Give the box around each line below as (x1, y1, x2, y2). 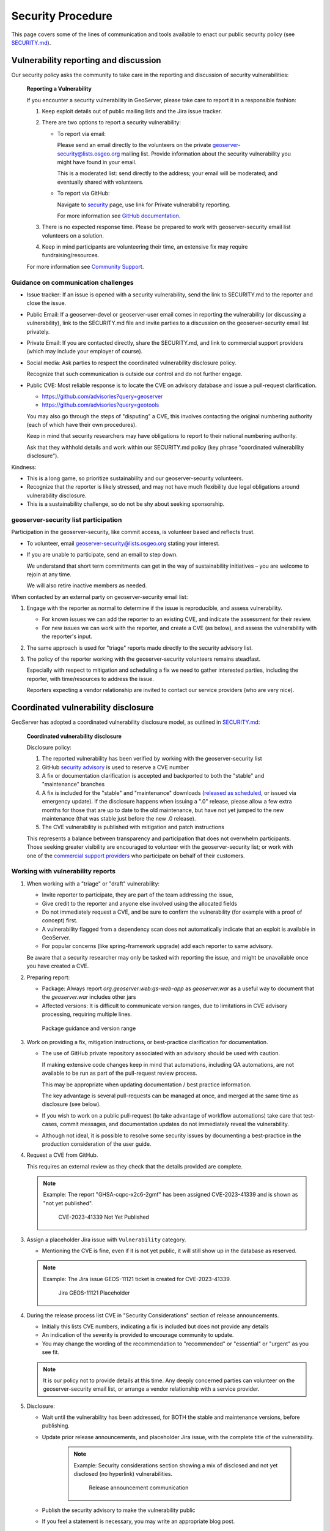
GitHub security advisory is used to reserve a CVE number (42, 763, 189, 771)
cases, (42, 1121, 59, 1128)
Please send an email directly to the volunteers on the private (57, 141, 211, 149)
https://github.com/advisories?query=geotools (42, 401, 159, 408)
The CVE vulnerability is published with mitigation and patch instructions (42, 824, 224, 831)
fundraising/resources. (42, 252, 100, 259)
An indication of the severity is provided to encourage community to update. (42, 1331, 234, 1339)
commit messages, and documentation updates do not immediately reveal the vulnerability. (59, 1121, 290, 1128)
